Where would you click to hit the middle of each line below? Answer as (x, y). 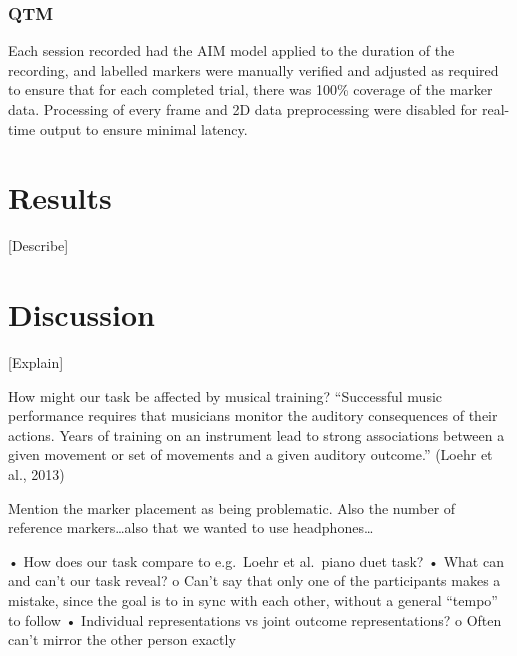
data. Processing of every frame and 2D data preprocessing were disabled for (243, 109)
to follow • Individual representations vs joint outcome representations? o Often (255, 619)
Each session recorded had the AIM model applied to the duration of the (231, 50)
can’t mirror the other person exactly (122, 639)
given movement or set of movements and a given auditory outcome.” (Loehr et (250, 454)
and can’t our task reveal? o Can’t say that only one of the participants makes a (254, 580)
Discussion (81, 314)
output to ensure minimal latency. (143, 128)
